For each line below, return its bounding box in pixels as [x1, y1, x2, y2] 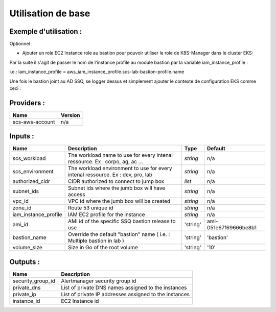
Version [60, 111, 80, 118]
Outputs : [9, 257, 40, 266]
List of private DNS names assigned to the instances [61, 284, 187, 291]
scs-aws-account [12, 118, 56, 125]
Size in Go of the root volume [67, 244, 138, 251]
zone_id [12, 204, 32, 211]
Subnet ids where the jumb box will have [67, 184, 166, 191]
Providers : [9, 99, 45, 107]
